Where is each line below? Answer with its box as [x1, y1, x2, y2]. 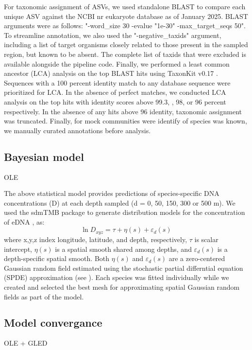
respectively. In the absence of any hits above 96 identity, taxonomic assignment [4, 106, 242, 116]
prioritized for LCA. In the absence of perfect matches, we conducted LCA [4, 87, 226, 97]
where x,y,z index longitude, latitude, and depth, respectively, [4, 234, 187, 244]
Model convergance [4, 315, 102, 330]
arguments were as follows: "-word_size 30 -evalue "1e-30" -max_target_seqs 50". [4, 20, 246, 31]
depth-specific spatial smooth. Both [4, 253, 110, 263]
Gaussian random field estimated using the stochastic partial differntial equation [4, 262, 243, 273]
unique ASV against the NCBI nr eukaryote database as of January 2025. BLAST [4, 11, 248, 21]
